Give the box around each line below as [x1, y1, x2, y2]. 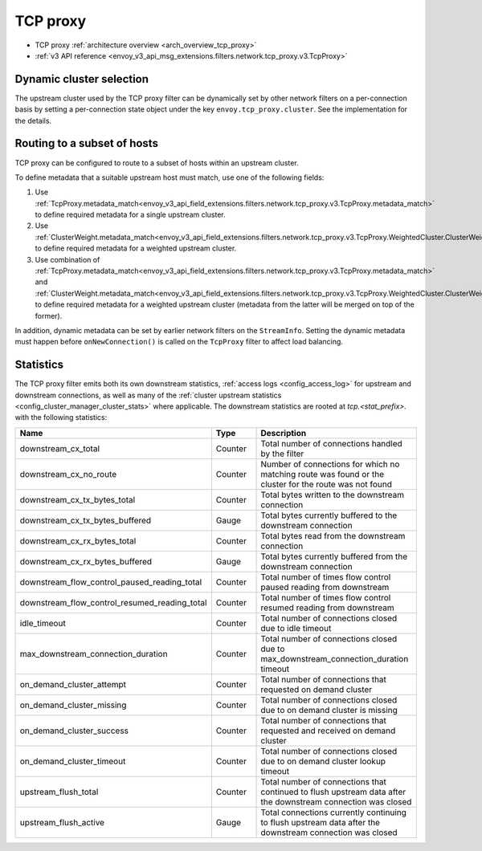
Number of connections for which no [260, 458, 400, 470]
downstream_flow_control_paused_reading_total [19, 576, 202, 588]
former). [35, 311, 63, 320]
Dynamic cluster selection [14, 72, 149, 86]
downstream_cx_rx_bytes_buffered [19, 556, 153, 567]
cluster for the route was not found [260, 478, 393, 490]
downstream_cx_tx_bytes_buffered [19, 515, 152, 526]
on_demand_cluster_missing [19, 699, 127, 711]
